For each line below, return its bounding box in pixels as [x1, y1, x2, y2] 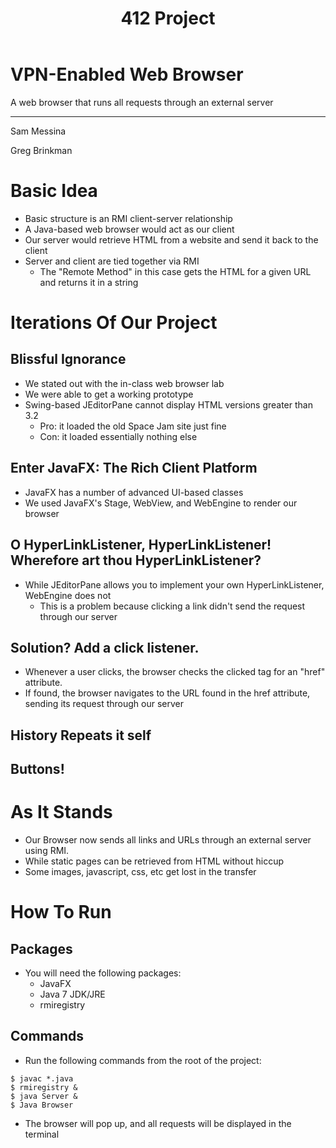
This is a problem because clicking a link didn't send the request [39, 600, 306, 612]
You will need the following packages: [24, 967, 182, 979]
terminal [24, 1128, 60, 1140]
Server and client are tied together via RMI [24, 255, 200, 267]
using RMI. [24, 845, 70, 857]
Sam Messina [10, 125, 67, 137]
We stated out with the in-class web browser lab [24, 377, 225, 389]
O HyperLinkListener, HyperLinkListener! [10, 537, 272, 554]
